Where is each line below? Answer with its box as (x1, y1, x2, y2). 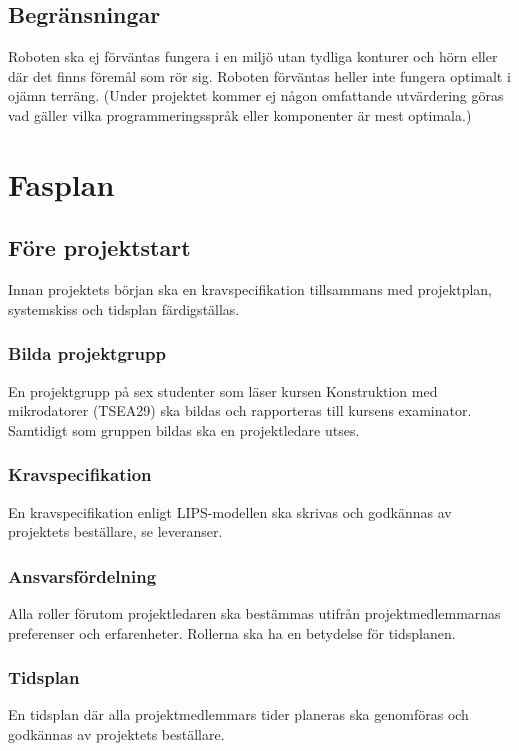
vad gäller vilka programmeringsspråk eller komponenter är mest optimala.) (8, 104, 472, 125)
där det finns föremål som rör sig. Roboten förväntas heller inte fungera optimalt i (8, 65, 511, 86)
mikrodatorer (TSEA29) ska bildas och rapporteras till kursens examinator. (8, 400, 472, 421)
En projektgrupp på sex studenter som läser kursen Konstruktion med (8, 380, 438, 401)
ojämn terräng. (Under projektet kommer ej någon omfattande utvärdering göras (8, 85, 504, 106)
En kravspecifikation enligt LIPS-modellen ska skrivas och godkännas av (8, 501, 452, 522)
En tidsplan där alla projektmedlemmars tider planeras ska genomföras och (8, 704, 469, 725)
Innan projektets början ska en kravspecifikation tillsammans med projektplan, (8, 279, 492, 300)
